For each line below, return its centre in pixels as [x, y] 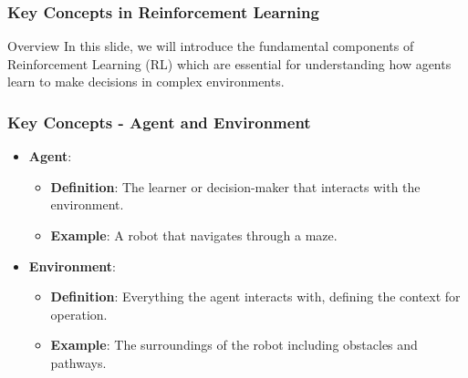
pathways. [78, 362]
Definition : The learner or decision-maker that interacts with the [235, 186]
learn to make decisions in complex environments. [146, 82]
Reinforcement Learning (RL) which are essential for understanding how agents [229, 63]
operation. [79, 314]
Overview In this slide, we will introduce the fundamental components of [211, 46]
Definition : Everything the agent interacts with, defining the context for [255, 296]
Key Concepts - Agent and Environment [159, 122]
